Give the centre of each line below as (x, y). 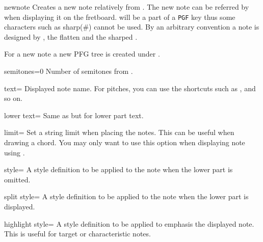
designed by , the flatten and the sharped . (71, 36)
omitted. (17, 179)
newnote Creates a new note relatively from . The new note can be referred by (127, 7)
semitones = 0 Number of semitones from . (69, 71)
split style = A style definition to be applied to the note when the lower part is (126, 196)
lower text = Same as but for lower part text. (74, 115)
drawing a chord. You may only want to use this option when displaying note (125, 142)
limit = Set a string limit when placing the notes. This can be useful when (119, 132)
